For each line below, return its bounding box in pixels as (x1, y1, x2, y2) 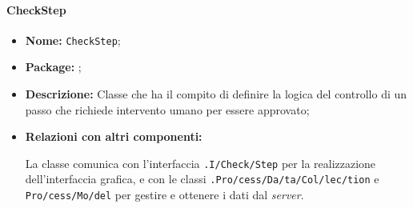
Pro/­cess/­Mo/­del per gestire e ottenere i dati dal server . (25, 186, 304, 203)
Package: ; (25, 58, 82, 75)
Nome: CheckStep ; (25, 31, 121, 48)
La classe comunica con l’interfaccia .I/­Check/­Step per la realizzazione (25, 154, 376, 171)
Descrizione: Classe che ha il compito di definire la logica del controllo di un (25, 86, 407, 102)
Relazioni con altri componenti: (25, 128, 202, 145)
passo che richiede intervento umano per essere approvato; (25, 101, 310, 118)
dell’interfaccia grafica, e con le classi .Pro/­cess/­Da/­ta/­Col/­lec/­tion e (25, 170, 379, 187)
